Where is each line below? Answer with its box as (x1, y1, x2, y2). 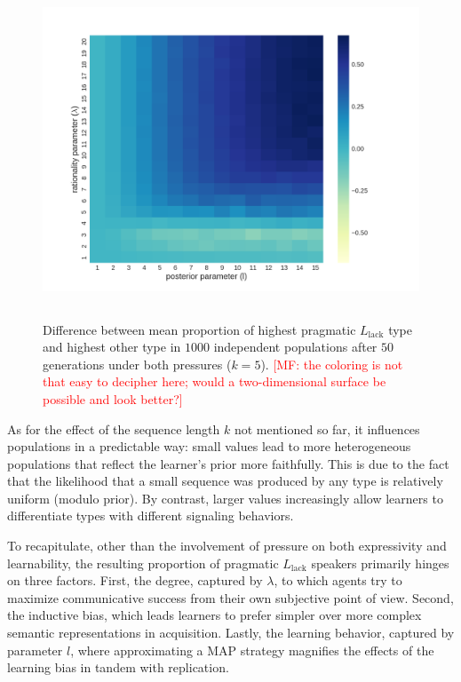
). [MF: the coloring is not (260, 354, 403, 373)
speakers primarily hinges (311, 553, 449, 572)
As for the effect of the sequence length (7, 419, 220, 438)
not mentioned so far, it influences (234, 419, 420, 438)
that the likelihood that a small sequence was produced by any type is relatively (7, 472, 443, 490)
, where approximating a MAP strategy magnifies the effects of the (70, 640, 434, 659)
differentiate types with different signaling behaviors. (7, 506, 294, 525)
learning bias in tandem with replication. (7, 658, 229, 677)
